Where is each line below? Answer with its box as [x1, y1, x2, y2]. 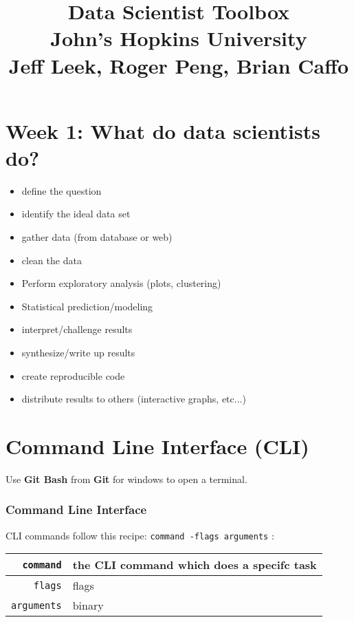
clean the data [21, 253, 82, 267]
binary [72, 597, 104, 614]
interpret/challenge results [21, 322, 133, 336]
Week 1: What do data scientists [5, 116, 320, 144]
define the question [21, 183, 102, 197]
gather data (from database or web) [21, 230, 173, 244]
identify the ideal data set [21, 206, 131, 221]
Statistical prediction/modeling [21, 299, 153, 313]
